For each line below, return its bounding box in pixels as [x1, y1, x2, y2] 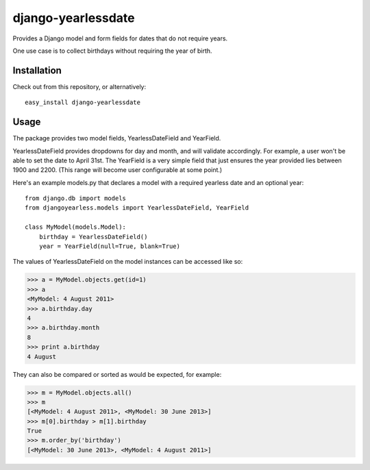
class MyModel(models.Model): [25, 223, 127, 231]
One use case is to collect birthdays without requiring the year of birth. [12, 47, 212, 55]
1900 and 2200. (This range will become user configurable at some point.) [12, 166, 223, 174]
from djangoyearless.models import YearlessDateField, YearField [25, 204, 249, 212]
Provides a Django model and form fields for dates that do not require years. [12, 34, 228, 42]
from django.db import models [25, 195, 127, 202]
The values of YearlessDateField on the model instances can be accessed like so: [12, 258, 243, 266]
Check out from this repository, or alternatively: [12, 82, 147, 90]
